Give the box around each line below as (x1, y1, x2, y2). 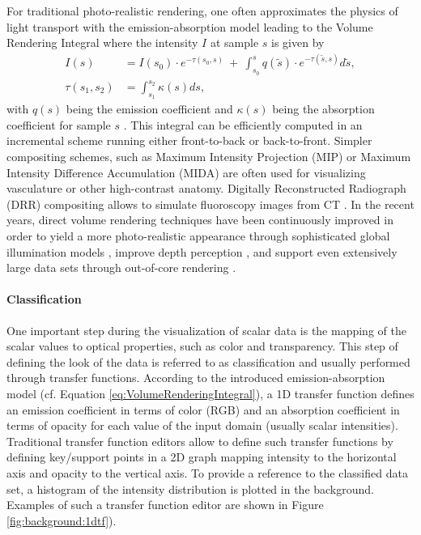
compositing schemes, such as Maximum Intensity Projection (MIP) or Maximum (6, 148, 411, 165)
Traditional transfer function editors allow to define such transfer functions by (6, 432, 393, 449)
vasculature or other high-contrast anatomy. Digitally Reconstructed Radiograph (6, 180, 406, 197)
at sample (210, 34, 259, 51)
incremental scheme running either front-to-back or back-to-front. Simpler (6, 132, 372, 149)
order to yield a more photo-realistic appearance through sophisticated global (6, 227, 390, 244)
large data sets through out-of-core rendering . (6, 259, 236, 276)
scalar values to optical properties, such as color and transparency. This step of (6, 338, 398, 355)
